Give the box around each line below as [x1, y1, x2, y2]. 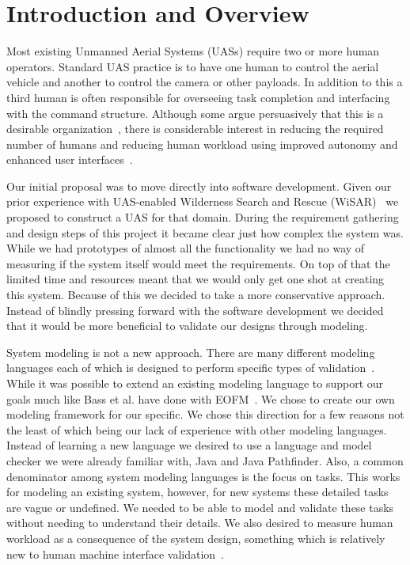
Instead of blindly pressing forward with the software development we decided [6, 301, 384, 318]
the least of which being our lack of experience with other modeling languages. [6, 421, 387, 438]
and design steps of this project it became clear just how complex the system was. [6, 224, 404, 241]
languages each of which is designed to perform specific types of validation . [6, 359, 375, 376]
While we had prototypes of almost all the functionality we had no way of [6, 240, 365, 256]
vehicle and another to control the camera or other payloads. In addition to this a [6, 74, 403, 90]
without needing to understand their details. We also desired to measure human [6, 514, 393, 531]
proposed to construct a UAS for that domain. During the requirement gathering [6, 209, 399, 226]
